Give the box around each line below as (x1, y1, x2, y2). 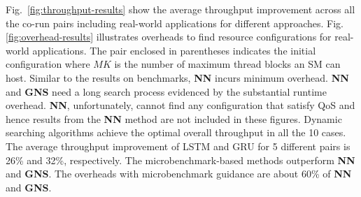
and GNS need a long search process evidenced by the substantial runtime (6, 84, 327, 98)
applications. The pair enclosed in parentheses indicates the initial (32, 43, 316, 57)
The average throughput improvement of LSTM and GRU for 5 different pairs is (6, 138, 351, 153)
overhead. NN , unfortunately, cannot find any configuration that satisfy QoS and (6, 98, 355, 112)
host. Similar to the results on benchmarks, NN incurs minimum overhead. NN (6, 70, 349, 85)
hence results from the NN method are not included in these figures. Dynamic (6, 111, 342, 126)
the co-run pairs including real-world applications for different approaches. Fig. (6, 15, 344, 30)
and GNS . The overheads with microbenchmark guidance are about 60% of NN (6, 166, 352, 181)
